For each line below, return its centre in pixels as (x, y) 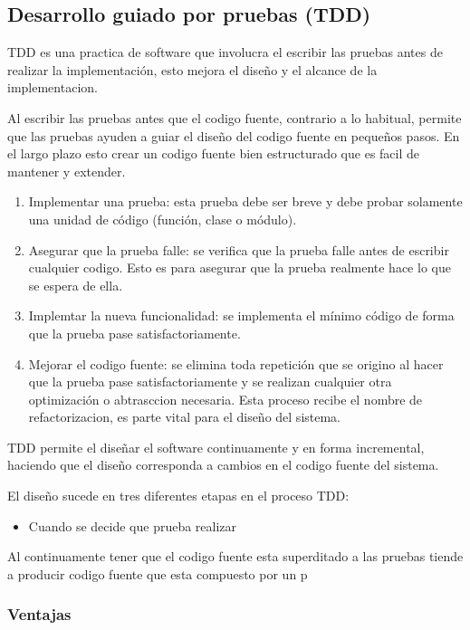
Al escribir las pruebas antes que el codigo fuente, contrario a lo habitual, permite (235, 117)
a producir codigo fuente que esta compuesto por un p (158, 573)
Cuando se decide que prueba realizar (133, 525)
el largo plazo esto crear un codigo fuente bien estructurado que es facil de (214, 153)
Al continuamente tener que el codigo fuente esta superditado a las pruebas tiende (235, 556)
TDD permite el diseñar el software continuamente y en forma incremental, (216, 447)
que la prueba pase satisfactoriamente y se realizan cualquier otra (210, 382)
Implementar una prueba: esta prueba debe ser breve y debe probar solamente (245, 201)
